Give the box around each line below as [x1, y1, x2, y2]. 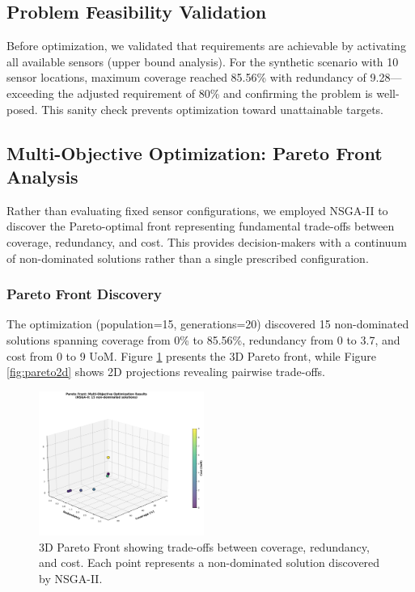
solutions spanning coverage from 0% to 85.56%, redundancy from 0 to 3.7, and [6, 331, 400, 348]
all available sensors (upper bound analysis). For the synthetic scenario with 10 [6, 53, 399, 70]
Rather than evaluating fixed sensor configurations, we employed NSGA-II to [6, 201, 388, 218]
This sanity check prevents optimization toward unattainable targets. [41, 100, 384, 117]
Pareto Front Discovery [6, 284, 162, 304]
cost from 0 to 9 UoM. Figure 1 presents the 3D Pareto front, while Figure [6, 347, 377, 364]
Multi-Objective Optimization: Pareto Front [6, 140, 383, 165]
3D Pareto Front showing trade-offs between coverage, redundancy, [39, 538, 370, 555]
